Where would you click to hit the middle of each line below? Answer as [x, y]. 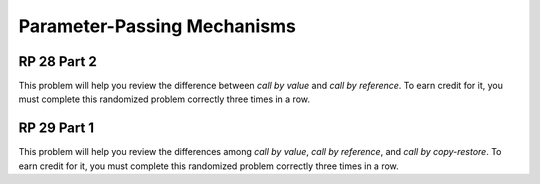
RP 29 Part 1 [56, 128]
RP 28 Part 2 [57, 61]
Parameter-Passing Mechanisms [157, 26]
